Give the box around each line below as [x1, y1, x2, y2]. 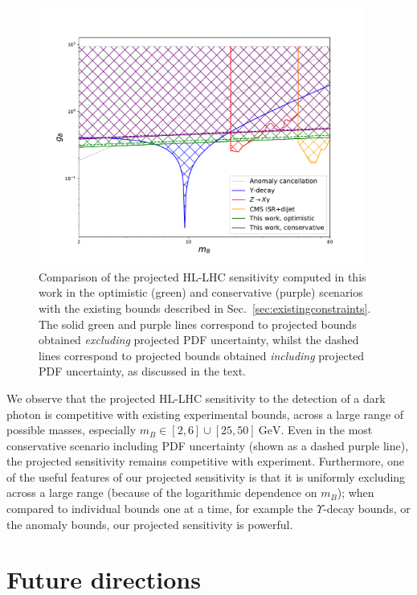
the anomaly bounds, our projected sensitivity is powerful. [6, 515, 293, 532]
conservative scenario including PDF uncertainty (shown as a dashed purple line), [6, 437, 409, 453]
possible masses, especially [6, 421, 137, 438]
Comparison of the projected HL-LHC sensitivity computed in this [39, 268, 366, 285]
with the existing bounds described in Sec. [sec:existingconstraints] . [39, 299, 371, 316]
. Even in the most [280, 421, 373, 438]
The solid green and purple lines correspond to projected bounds [39, 315, 357, 332]
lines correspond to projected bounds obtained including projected [39, 347, 365, 363]
